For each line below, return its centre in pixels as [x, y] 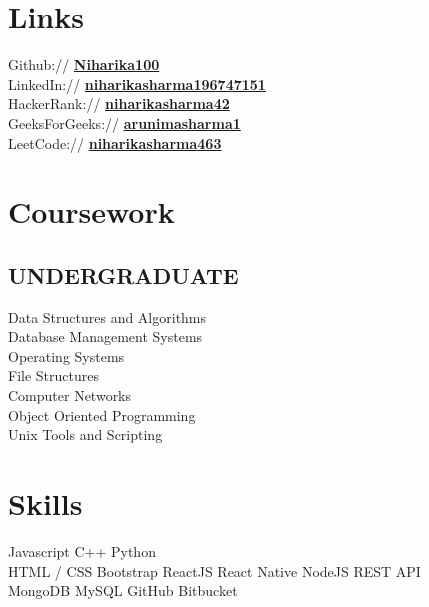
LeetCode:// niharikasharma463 [115, 142]
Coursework [91, 211]
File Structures [53, 375]
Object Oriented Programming [102, 414]
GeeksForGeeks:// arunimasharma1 [124, 122]
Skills [45, 503]
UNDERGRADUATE [123, 274]
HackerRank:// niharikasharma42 [119, 103]
